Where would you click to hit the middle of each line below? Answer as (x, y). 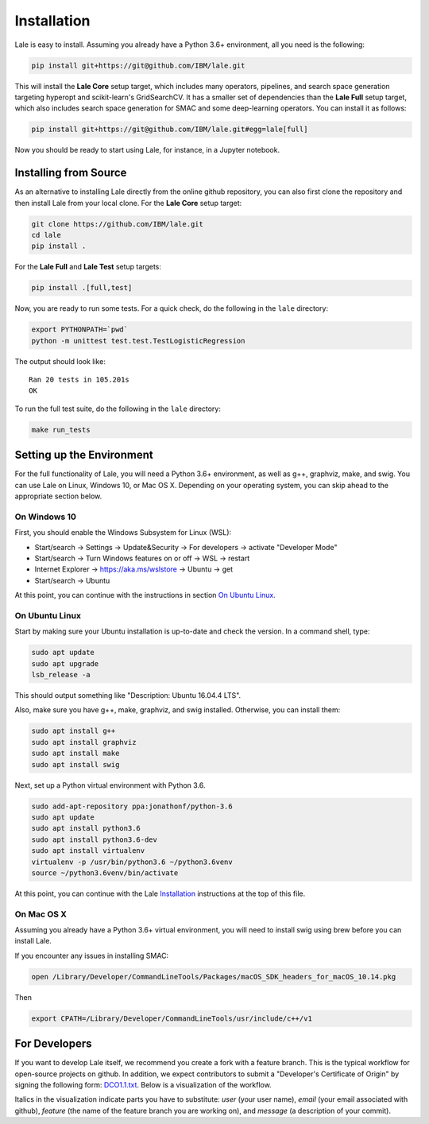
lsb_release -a (61, 675)
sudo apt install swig (75, 764)
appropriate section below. (58, 496)
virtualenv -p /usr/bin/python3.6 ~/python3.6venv (132, 862)
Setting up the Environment (84, 455)
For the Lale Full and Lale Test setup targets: (88, 267)
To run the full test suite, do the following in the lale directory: (118, 409)
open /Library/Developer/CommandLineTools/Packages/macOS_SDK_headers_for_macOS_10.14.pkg (214, 977)
